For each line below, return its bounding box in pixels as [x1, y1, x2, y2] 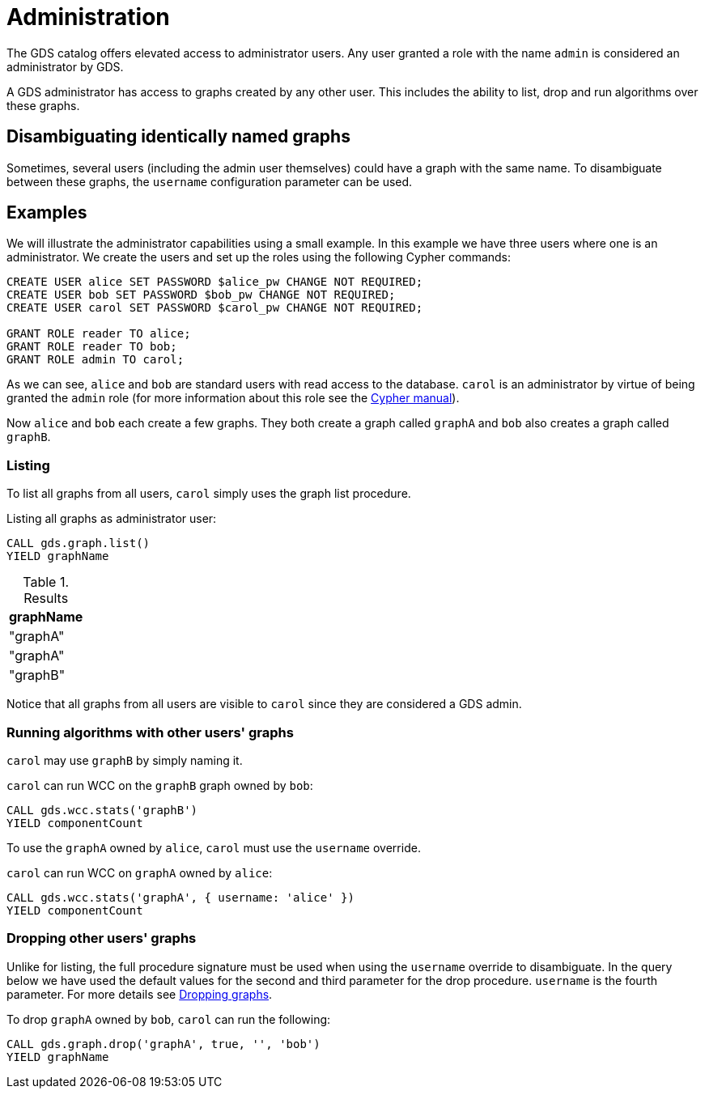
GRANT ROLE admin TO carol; [6, 353, 185, 367]
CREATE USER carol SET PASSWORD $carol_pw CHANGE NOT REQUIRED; [6, 301, 423, 315]
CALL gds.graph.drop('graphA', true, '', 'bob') [6, 1037, 321, 1050]
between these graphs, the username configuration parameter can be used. [6, 174, 413, 189]
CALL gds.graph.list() [6, 537, 151, 550]
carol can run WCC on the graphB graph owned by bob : [6, 778, 313, 792]
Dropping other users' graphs [6, 930, 197, 947]
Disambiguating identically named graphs [6, 126, 350, 147]
